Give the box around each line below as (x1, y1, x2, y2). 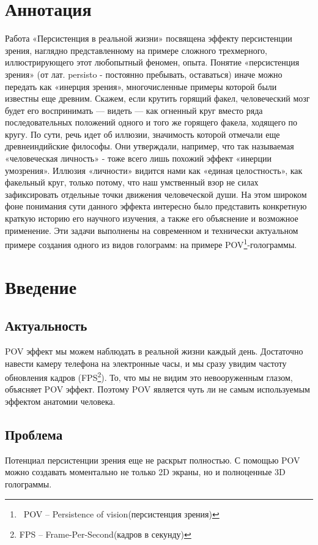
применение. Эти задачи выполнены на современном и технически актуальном (5, 224, 298, 236)
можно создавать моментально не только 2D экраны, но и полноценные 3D (5, 465, 286, 478)
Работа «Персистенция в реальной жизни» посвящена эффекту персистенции (5, 32, 292, 45)
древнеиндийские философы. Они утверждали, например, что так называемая (5, 140, 294, 152)
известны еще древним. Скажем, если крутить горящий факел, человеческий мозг (5, 92, 310, 105)
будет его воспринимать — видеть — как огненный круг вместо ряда (5, 103, 263, 116)
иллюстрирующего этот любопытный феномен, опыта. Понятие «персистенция (5, 56, 300, 69)
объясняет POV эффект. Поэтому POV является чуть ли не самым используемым (5, 383, 310, 396)
